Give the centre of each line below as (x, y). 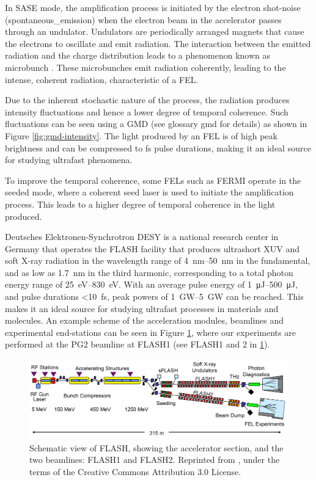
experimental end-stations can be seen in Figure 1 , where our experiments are (150, 332)
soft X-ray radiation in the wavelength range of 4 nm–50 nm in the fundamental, (158, 260)
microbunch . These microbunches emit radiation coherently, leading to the (145, 67)
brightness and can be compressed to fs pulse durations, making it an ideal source (158, 147)
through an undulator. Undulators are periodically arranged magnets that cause (155, 31)
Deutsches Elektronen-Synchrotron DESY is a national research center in (142, 237)
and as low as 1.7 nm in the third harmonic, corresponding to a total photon (149, 272)
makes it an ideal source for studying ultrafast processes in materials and (142, 308)
